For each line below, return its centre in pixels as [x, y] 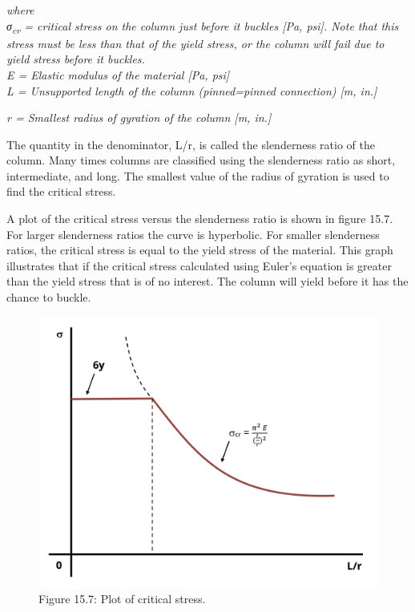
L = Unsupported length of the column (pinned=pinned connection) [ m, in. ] [192, 90]
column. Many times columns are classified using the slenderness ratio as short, [201, 160]
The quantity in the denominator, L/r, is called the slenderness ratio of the [191, 144]
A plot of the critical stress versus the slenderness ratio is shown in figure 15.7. [200, 219]
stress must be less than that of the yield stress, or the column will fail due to [195, 43]
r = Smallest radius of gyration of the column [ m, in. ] [139, 118]
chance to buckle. [49, 297]
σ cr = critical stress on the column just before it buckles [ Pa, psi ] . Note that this [203, 26]
